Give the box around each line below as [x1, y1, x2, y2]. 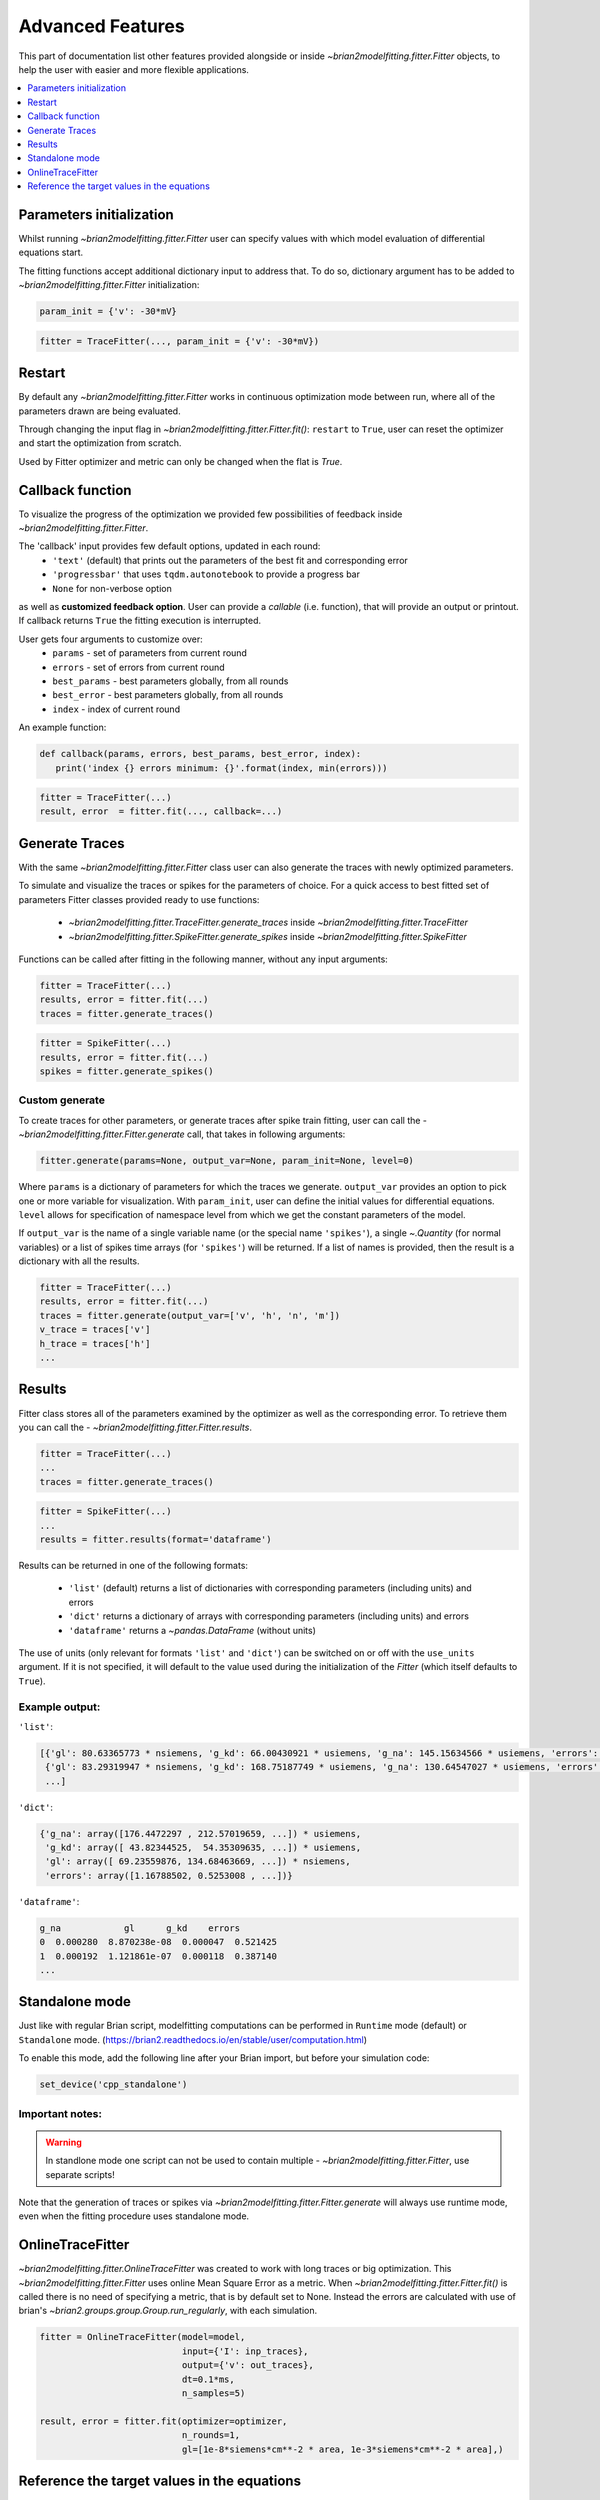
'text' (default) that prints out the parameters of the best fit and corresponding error [52, 554, 409, 566]
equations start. [18, 246, 84, 259]
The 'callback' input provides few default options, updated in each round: [18, 540, 321, 552]
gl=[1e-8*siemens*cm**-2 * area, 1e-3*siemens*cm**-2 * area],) [181, 2443, 504, 2455]
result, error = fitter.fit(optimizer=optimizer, [39, 2415, 288, 2427]
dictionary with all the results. [18, 1255, 140, 1267]
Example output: [18, 1700, 101, 1714]
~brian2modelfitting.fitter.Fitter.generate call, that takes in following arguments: [18, 1128, 346, 1140]
